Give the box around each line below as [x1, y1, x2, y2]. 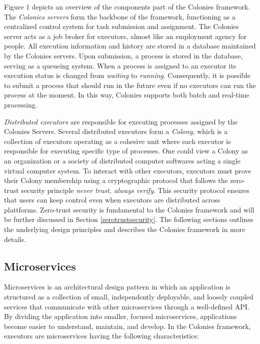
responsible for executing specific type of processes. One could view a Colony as [4, 145, 248, 156]
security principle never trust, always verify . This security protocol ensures [21, 184, 250, 195]
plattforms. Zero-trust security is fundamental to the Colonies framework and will [4, 204, 254, 214]
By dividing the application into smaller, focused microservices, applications [4, 311, 237, 321]
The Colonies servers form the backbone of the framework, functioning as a [4, 11, 235, 21]
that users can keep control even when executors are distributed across [4, 194, 220, 205]
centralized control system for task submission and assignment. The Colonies [4, 21, 239, 31]
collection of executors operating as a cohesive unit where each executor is [4, 135, 231, 146]
